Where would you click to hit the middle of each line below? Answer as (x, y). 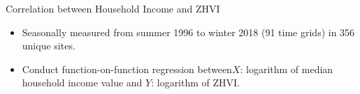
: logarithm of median (287, 69)
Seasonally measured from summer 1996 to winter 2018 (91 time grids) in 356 (188, 32)
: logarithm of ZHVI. (196, 83)
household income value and (82, 83)
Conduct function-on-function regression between (127, 69)
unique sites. (49, 46)
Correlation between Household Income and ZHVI (113, 8)
